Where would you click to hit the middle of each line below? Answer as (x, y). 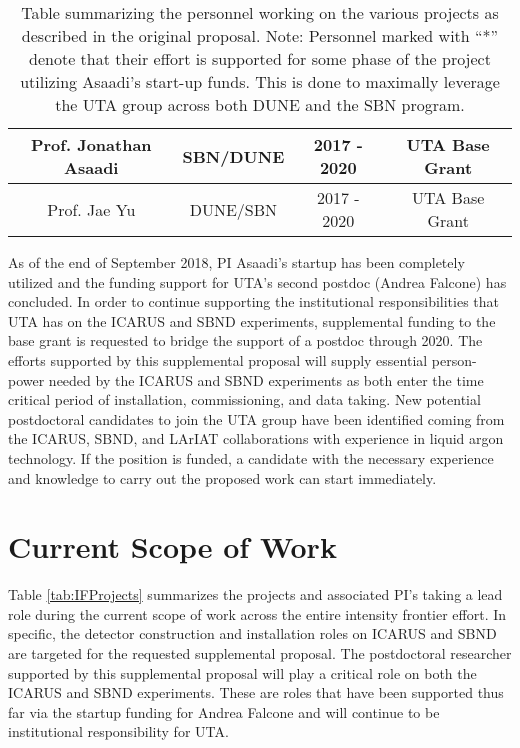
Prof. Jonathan (91, 144)
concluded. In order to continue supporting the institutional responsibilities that (254, 301)
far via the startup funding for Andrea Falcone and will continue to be (224, 711)
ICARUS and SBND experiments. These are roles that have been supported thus (256, 692)
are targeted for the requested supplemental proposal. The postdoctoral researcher (260, 653)
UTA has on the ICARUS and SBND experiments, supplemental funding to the (252, 320)
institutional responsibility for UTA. (118, 731)
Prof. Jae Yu (91, 209)
